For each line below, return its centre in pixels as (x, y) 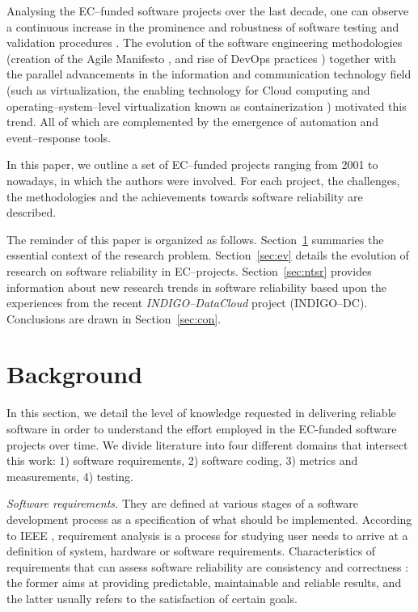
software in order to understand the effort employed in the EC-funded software (202, 428)
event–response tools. (59, 137)
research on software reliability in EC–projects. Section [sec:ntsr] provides (189, 270)
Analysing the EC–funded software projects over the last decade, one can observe (208, 11)
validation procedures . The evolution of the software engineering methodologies (205, 42)
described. (32, 212)
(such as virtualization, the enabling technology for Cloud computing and (188, 89)
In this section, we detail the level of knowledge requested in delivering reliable (201, 413)
